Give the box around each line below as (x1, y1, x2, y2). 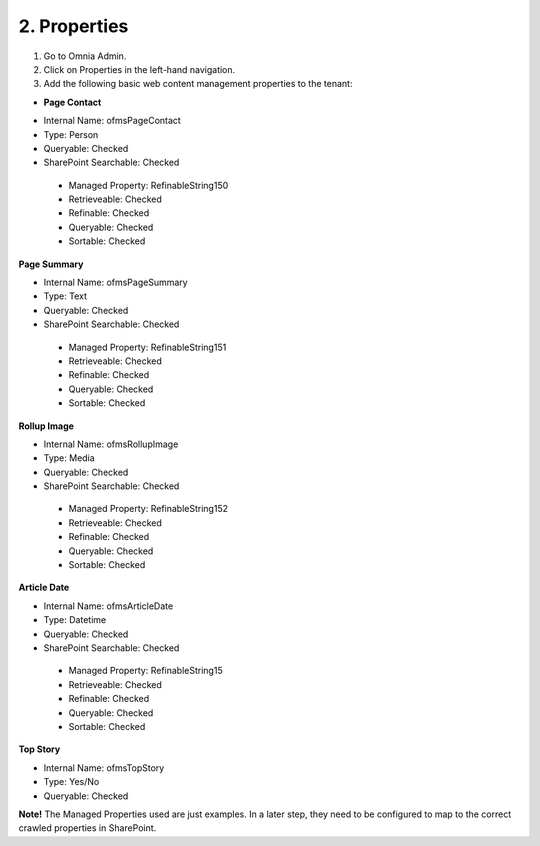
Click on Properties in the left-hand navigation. (43, 63, 236, 75)
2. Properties (18, 15, 129, 37)
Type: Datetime (43, 614, 107, 626)
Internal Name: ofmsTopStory (43, 761, 165, 774)
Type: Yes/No (43, 776, 100, 788)
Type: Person (43, 128, 99, 140)
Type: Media (43, 452, 95, 464)
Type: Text (43, 290, 88, 302)
